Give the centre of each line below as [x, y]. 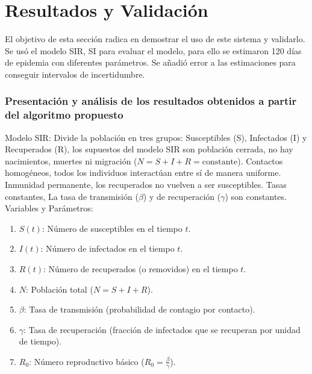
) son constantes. [256, 196]
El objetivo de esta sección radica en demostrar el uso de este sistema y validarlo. [155, 39]
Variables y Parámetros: [49, 208]
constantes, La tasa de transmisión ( [72, 196]
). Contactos [260, 161]
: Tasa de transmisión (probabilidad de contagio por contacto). [139, 309]
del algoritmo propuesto [64, 115]
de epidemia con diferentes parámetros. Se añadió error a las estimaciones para [150, 62]
